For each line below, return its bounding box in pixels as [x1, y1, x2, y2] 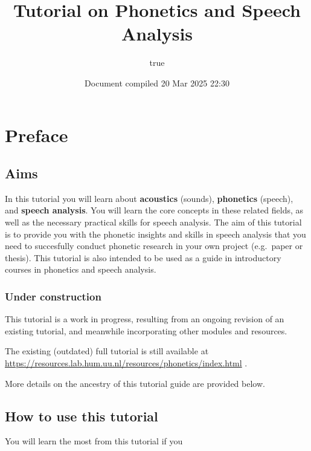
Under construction [5, 288, 101, 303]
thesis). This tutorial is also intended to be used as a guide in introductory [5, 251, 281, 264]
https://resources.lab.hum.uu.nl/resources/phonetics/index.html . [5, 357, 248, 369]
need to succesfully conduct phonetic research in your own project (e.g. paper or [5, 239, 303, 252]
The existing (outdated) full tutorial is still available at [5, 345, 209, 357]
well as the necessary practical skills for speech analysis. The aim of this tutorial [5, 216, 302, 229]
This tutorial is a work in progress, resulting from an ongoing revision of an [5, 313, 284, 325]
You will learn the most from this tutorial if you [5, 435, 183, 447]
